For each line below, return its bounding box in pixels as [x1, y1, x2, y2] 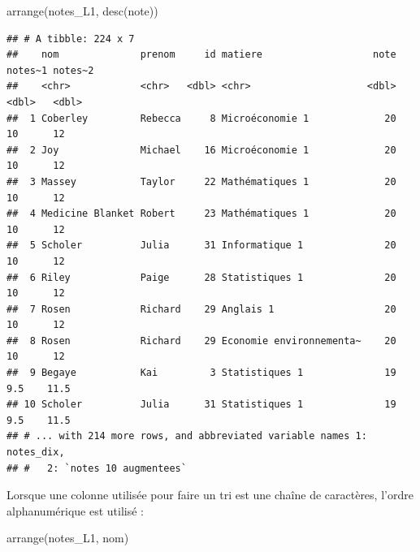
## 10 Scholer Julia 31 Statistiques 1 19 [6, 399, 396, 411]
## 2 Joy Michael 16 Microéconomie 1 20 [6, 144, 396, 156]
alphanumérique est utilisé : [6, 502, 144, 519]
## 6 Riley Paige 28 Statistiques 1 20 [6, 271, 396, 283]
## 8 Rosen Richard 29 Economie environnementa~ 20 [6, 334, 396, 347]
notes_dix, [6, 446, 65, 459]
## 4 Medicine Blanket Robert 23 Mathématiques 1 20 [6, 208, 396, 220]
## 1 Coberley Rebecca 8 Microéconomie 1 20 [6, 112, 396, 124]
